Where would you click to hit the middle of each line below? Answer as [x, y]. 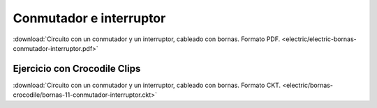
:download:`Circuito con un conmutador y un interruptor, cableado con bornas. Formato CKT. [147, 85]
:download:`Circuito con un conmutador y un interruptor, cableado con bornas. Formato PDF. [147, 39]
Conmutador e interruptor [89, 18]
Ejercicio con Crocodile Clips [77, 69]
